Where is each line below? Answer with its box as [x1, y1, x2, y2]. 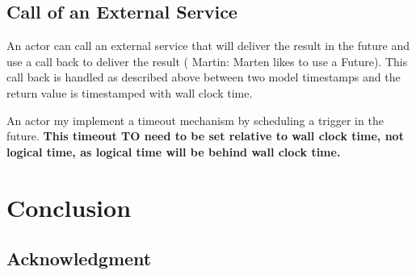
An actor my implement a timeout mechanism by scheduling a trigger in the [6, 111, 384, 128]
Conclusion [6, 190, 132, 223]
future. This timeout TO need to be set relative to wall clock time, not [6, 127, 404, 144]
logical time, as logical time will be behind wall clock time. [6, 143, 341, 160]
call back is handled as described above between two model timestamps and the [6, 69, 401, 85]
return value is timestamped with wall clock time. [6, 84, 253, 101]
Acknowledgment [6, 246, 152, 271]
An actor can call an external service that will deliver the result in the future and [6, 37, 410, 54]
